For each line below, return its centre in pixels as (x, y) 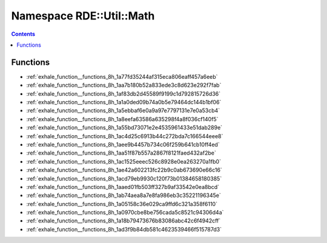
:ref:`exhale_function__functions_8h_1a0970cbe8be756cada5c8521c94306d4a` (125, 213)
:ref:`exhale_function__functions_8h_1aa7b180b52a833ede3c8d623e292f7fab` (124, 85)
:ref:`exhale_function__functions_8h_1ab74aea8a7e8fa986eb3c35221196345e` (124, 195)
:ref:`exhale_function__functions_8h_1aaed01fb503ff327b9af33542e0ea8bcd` (123, 187)
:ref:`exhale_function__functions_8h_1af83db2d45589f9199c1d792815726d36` (124, 93)
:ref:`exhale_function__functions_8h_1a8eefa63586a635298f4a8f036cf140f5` (122, 119)
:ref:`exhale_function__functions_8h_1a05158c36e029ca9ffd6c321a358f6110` (122, 204)
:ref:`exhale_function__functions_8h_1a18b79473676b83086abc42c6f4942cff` (124, 221)
